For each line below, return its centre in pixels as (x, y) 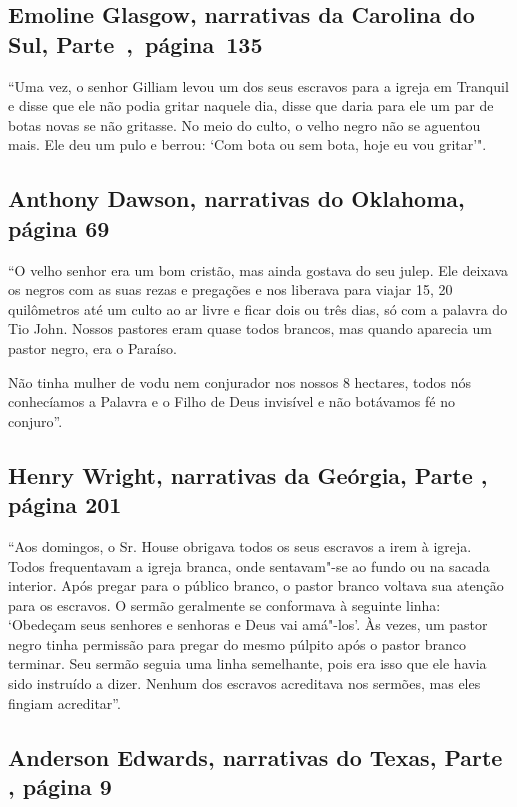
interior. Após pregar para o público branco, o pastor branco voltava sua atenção (256, 585)
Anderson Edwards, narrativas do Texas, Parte (255, 756)
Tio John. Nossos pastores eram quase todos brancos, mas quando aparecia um (250, 328)
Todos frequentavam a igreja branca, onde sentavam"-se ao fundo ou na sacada (249, 565)
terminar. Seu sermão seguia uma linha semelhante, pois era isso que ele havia (247, 663)
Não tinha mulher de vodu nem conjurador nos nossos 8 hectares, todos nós (240, 381)
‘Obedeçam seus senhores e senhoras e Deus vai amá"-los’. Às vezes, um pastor (248, 624)
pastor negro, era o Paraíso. (92, 347)
